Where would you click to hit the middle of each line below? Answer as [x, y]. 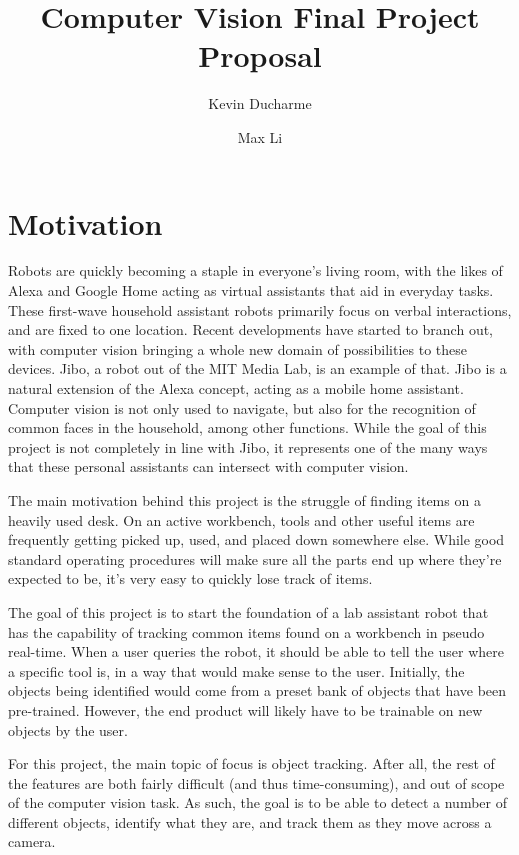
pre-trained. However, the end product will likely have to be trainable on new [245, 709]
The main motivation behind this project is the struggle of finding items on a [244, 499]
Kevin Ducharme [260, 103]
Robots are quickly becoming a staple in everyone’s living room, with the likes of [255, 270]
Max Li [260, 136]
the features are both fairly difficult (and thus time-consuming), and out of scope [256, 782]
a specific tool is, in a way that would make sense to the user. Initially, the [236, 670]
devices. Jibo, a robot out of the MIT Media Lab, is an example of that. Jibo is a [257, 368]
